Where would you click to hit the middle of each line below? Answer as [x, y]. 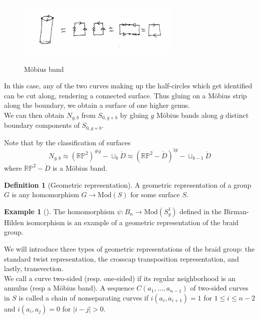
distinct [237, 115]
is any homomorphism [45, 194]
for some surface [155, 194]
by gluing [134, 115]
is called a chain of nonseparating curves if [84, 297]
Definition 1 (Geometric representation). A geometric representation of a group [128, 184]
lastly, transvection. [34, 268]
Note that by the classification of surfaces [67, 142]
